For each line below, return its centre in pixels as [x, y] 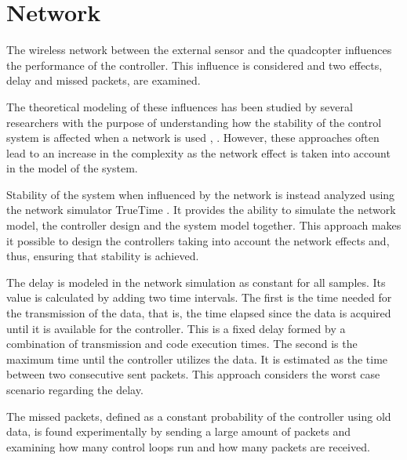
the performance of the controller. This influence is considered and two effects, [194, 65]
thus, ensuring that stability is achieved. [103, 256]
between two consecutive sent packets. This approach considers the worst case [193, 374]
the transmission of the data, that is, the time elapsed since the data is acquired [199, 313]
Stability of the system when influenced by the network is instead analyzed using [201, 194]
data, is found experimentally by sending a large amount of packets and [178, 431]
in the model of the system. [72, 168]
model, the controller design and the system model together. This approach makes [204, 225]
